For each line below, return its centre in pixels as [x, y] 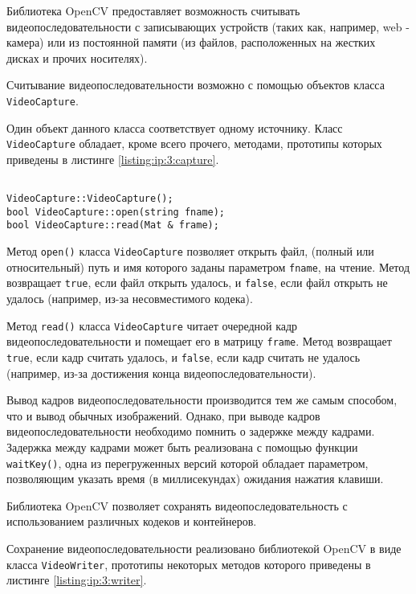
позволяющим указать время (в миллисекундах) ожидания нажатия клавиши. [195, 479]
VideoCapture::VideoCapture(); [90, 199]
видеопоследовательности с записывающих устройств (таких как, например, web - [208, 26]
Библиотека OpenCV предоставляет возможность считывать [153, 10]
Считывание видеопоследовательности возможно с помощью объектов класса [196, 85]
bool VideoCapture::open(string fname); [116, 212]
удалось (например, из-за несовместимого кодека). [130, 299]
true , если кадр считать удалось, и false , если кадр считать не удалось [184, 356]
